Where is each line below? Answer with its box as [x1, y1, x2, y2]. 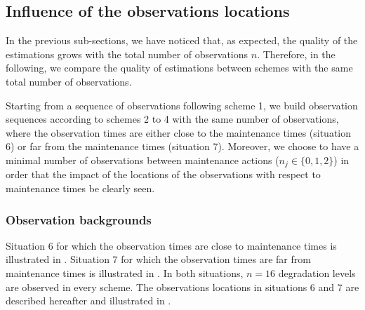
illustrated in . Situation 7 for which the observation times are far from [6, 252, 311, 267]
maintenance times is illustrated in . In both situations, [6, 266, 244, 280]
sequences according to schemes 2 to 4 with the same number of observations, [6, 112, 339, 126]
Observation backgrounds [6, 210, 152, 228]
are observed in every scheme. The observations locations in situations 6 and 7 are [6, 279, 359, 294]
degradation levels [278, 266, 356, 280]
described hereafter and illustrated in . [6, 293, 171, 308]
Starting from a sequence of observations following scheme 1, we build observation [6, 97, 358, 112]
